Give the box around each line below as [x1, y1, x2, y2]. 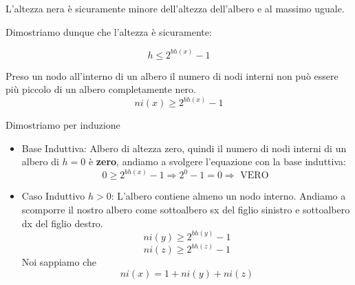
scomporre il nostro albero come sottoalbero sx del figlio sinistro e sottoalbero [21, 202, 350, 217]
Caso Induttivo [21, 189, 85, 203]
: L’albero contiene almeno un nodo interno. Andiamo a [111, 189, 346, 203]
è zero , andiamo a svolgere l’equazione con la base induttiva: [88, 154, 346, 169]
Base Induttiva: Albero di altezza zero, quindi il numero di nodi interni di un [21, 140, 347, 155]
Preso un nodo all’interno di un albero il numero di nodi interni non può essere [6, 68, 338, 83]
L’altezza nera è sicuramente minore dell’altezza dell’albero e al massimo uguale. [6, 1, 345, 15]
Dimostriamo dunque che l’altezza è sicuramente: [6, 24, 212, 39]
